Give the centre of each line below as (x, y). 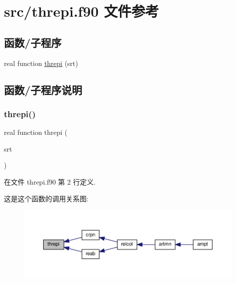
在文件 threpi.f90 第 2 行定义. (50, 181)
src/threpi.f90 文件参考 (82, 11)
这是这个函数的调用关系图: (46, 198)
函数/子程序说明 (43, 89)
